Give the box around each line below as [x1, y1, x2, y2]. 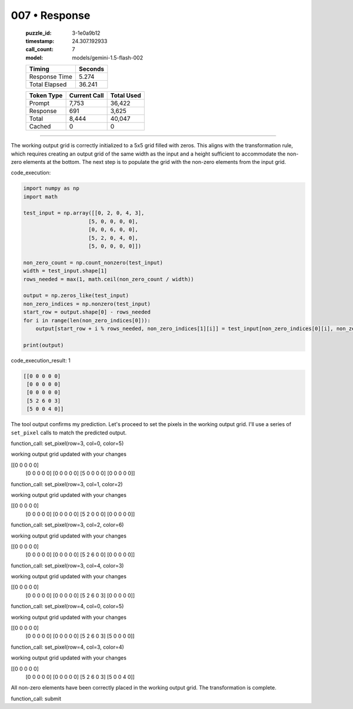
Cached [29, 123, 51, 131]
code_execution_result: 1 [11, 357, 71, 364]
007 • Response [11, 9, 91, 22]
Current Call [69, 91, 104, 100]
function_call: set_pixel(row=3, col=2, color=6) [11, 522, 124, 529]
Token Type [29, 91, 63, 100]
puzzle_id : [25, 29, 52, 37]
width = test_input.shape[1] [23, 268, 108, 274]
